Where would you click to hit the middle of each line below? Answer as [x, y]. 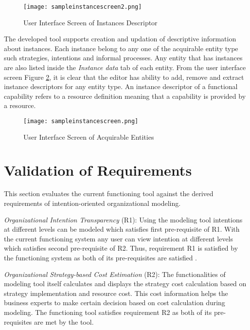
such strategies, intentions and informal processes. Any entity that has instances [123, 58]
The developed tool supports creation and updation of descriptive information [120, 39]
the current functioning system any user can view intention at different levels [119, 238]
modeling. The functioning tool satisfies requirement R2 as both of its [108, 312]
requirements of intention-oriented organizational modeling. [92, 203]
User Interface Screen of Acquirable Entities [89, 137]
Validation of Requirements [98, 170]
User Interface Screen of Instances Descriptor [90, 22]
